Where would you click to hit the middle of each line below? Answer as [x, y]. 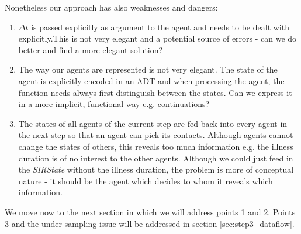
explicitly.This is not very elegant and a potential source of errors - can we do [158, 38]
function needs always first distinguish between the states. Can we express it [155, 92]
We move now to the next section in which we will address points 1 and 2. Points [150, 211]
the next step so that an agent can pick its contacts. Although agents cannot [156, 135]
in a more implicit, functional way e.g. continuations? [114, 104]
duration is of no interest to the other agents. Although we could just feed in [156, 158]
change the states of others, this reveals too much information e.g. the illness [156, 146]
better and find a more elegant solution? [91, 49]
